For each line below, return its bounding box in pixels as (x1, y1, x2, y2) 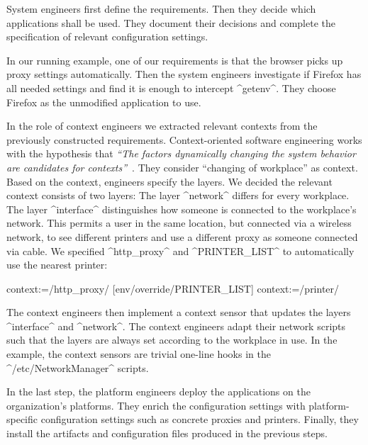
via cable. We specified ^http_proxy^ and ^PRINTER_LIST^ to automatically (6, 243, 355, 258)
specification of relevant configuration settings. (6, 29, 208, 44)
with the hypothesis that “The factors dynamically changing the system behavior (6, 146, 356, 161)
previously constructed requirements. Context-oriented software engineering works (6, 132, 362, 147)
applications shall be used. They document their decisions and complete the (6, 15, 335, 30)
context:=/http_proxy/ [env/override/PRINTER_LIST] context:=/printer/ (6, 281, 340, 295)
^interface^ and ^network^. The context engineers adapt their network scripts (6, 318, 346, 333)
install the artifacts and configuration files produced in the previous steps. (6, 426, 328, 441)
